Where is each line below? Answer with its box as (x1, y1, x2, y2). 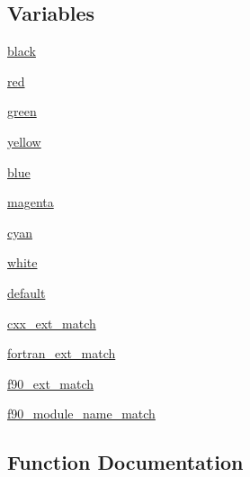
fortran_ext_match (7, 344, 116, 363)
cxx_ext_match (7, 313, 96, 332)
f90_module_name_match (7, 404, 156, 423)
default (7, 283, 46, 301)
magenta (7, 193, 54, 211)
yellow (7, 131, 41, 150)
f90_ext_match (7, 373, 94, 392)
